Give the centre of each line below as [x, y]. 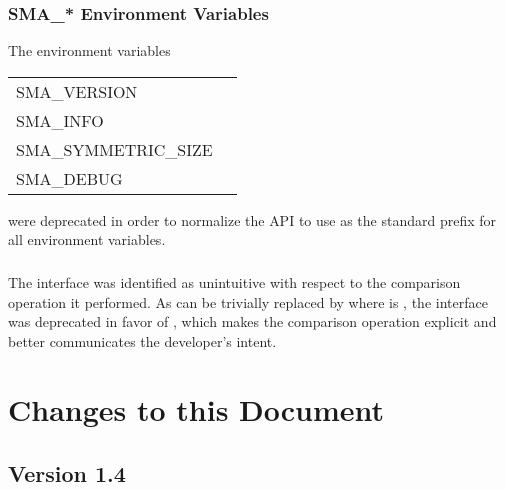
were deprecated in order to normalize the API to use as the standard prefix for [252, 219]
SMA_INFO [60, 120]
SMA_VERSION [77, 91]
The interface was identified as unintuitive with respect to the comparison [234, 281]
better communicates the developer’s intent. [142, 340]
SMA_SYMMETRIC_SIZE [114, 149]
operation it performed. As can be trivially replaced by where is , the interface [248, 301]
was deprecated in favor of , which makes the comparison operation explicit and [252, 321]
